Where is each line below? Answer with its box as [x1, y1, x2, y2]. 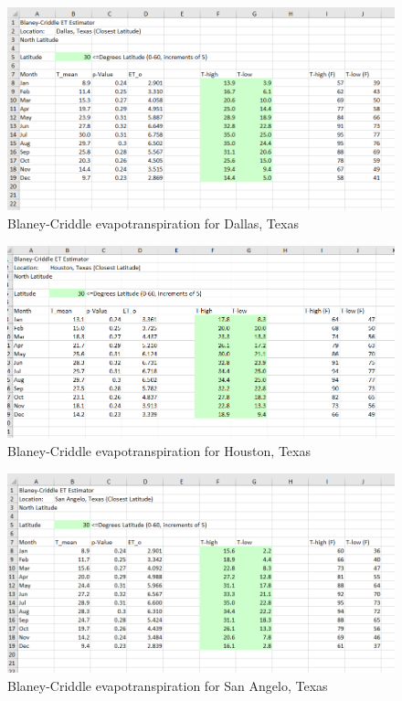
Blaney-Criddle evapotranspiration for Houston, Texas [7, 441, 311, 460]
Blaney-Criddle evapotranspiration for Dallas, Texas [7, 213, 299, 232]
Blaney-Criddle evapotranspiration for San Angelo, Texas [7, 675, 328, 695]
